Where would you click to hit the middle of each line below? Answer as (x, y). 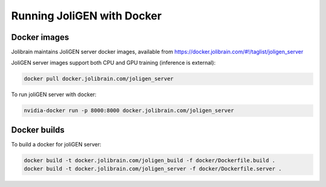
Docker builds (38, 130)
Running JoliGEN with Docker (87, 16)
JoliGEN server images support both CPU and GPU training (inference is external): (113, 63)
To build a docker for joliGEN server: (56, 144)
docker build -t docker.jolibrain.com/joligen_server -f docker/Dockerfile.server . (153, 169)
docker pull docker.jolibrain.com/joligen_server (99, 79)
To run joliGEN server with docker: (54, 94)
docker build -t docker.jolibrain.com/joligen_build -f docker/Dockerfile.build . (150, 160)
